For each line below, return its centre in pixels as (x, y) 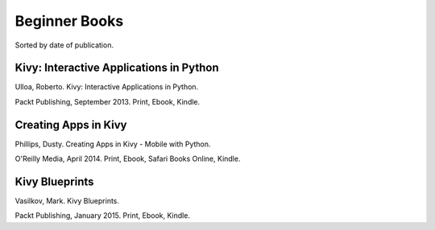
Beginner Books (69, 21)
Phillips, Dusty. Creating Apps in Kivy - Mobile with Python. (113, 144)
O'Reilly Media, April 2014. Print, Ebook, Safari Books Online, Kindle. (128, 159)
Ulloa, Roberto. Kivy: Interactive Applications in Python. (107, 87)
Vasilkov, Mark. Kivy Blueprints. (67, 201)
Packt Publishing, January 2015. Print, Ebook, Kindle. (103, 216)
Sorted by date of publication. (64, 45)
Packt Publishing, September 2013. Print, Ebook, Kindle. (108, 101)
